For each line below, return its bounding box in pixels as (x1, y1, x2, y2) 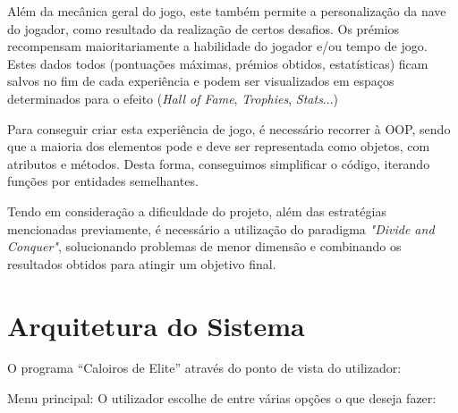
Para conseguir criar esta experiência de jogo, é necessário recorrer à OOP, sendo (7, 119, 451, 138)
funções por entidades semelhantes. (7, 172, 199, 190)
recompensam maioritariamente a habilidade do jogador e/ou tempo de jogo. (7, 37, 428, 55)
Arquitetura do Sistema (7, 307, 305, 343)
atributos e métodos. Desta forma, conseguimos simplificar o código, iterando (7, 154, 430, 173)
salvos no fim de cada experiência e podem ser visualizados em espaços (7, 72, 394, 90)
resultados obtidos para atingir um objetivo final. (7, 254, 276, 273)
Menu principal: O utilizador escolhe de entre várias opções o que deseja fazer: (7, 389, 437, 408)
